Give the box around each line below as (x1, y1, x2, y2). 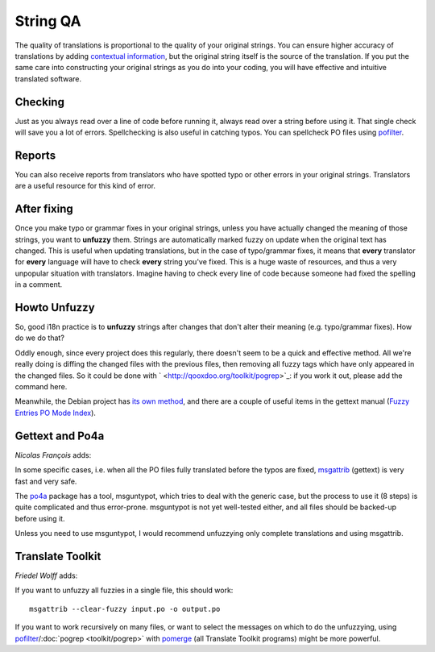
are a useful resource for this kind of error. (14, 181, 156, 191)
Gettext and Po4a (14, 429, 105, 442)
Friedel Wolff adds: (14, 571, 78, 580)
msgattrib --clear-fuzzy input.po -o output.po (29, 604, 221, 613)
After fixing (14, 202, 73, 216)
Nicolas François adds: (14, 450, 92, 459)
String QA (14, 12, 81, 30)
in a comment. (14, 280, 63, 289)
